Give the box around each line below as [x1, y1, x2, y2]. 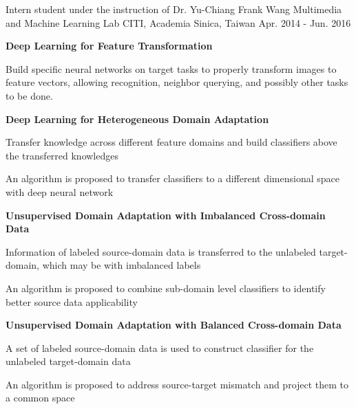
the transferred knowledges [6, 148, 118, 162]
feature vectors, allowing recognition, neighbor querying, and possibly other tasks [6, 75, 348, 89]
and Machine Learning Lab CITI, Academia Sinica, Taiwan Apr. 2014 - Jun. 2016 [6, 15, 351, 30]
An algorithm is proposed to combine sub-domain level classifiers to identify [6, 280, 326, 295]
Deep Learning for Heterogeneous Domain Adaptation [6, 111, 269, 126]
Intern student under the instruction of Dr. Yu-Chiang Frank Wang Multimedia [6, 2, 342, 16]
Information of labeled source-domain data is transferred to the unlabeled [6, 244, 316, 258]
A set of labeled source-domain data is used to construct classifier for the [6, 340, 314, 355]
